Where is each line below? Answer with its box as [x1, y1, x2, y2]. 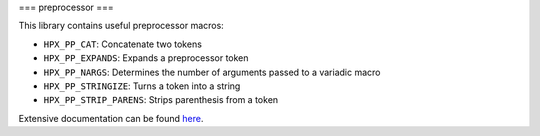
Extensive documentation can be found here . [18, 112, 204, 124]
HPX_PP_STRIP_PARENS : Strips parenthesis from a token [43, 94, 279, 106]
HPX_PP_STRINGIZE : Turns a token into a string [43, 80, 241, 92]
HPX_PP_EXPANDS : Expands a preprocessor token [43, 52, 249, 64]
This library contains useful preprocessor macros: [18, 20, 224, 32]
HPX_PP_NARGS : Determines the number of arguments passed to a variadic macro [43, 66, 381, 78]
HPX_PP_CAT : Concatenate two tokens [43, 38, 202, 50]
